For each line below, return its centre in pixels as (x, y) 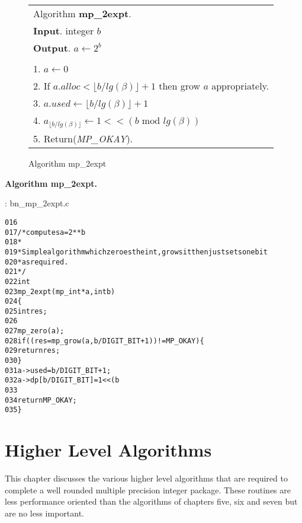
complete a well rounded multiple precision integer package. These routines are (148, 489)
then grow (180, 86)
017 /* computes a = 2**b (45, 232)
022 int (17, 281)
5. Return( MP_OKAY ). (83, 139)
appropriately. (240, 86)
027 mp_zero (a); (35, 331)
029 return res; (33, 351)
